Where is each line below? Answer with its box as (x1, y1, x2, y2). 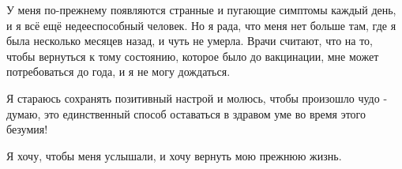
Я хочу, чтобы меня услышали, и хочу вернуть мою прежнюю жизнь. (6, 147, 342, 163)
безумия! (6, 121, 48, 137)
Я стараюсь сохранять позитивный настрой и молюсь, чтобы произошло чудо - (6, 89, 388, 106)
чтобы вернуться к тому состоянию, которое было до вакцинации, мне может (6, 47, 379, 64)
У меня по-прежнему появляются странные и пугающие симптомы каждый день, (6, 2, 396, 17)
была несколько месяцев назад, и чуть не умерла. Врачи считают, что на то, (6, 32, 373, 49)
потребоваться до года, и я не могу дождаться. (6, 63, 231, 80)
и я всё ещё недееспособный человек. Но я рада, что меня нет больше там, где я (6, 17, 396, 33)
